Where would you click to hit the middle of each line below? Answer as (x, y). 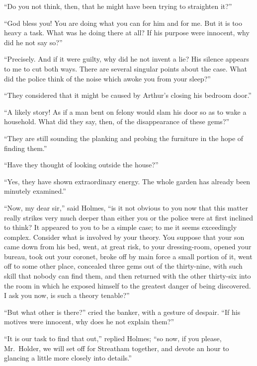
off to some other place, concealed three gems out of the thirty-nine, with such (123, 266)
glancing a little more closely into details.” (68, 358)
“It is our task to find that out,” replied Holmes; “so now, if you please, (113, 338)
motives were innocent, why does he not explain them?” (89, 322)
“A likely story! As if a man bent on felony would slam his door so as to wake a (125, 111)
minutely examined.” (35, 191)
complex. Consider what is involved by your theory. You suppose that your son (124, 237)
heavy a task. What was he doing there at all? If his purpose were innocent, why (127, 33)
